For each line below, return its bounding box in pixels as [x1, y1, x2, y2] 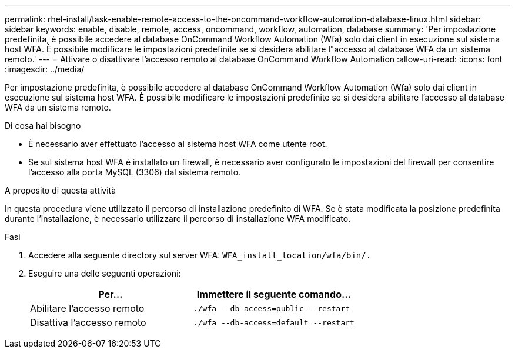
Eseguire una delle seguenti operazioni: [28, 268, 181, 278]
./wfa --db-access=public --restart [193, 304, 350, 313]
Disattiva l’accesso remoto [30, 317, 146, 328]
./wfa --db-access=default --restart [193, 318, 355, 327]
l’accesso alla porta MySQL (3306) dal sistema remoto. [28, 167, 241, 177]
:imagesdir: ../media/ [5, 64, 85, 74]
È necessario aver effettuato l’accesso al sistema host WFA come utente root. [28, 139, 327, 149]
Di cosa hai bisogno [5, 121, 81, 131]
